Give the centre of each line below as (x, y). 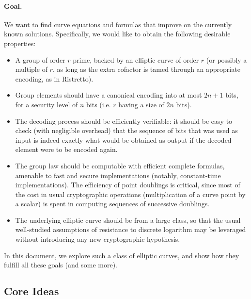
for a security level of (47, 104)
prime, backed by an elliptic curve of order (136, 59)
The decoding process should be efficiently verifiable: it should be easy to (124, 121)
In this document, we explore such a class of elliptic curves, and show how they (122, 255)
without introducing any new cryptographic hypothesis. (98, 239)
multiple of (31, 69)
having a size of (141, 104)
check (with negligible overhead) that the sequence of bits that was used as (126, 130)
